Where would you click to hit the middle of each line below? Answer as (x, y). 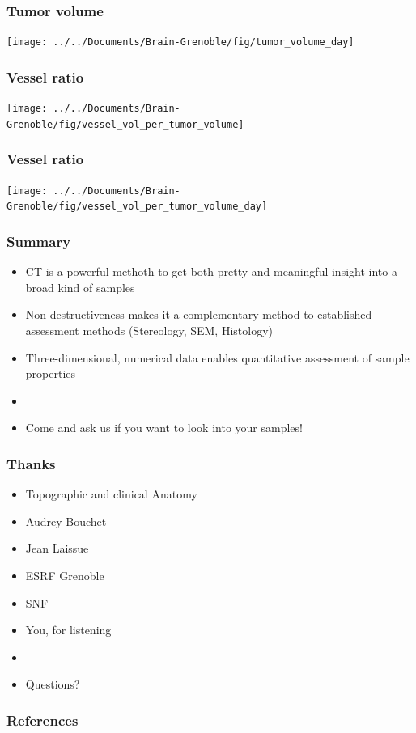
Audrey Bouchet (66, 521)
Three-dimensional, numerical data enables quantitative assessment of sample (217, 357)
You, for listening (68, 630)
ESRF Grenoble (65, 575)
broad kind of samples (80, 287)
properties (51, 373)
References (42, 720)
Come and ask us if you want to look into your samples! (164, 428)
